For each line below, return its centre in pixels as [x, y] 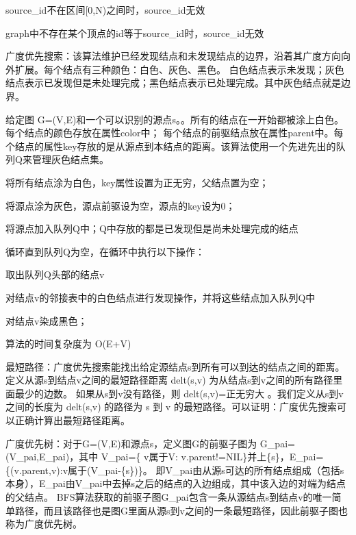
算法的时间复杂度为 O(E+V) [68, 344]
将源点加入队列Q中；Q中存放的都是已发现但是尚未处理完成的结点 [152, 228]
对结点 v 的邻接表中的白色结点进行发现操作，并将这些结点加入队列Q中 [161, 297]
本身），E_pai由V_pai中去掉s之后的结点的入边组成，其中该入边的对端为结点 [176, 483]
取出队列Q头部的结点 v [55, 274]
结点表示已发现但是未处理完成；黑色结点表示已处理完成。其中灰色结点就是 [173, 83]
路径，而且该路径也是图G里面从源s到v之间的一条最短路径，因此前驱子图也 [181, 510]
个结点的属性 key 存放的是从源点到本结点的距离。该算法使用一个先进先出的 [171, 146]
